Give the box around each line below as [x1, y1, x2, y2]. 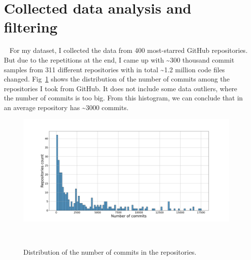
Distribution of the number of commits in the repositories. [23, 246, 197, 257]
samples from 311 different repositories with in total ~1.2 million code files [4, 64, 225, 74]
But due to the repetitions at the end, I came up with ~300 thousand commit [4, 54, 234, 65]
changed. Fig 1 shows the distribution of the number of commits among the [4, 74, 230, 84]
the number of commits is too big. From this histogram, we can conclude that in [4, 93, 243, 103]
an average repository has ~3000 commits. [4, 102, 129, 112]
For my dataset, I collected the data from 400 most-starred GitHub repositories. [9, 45, 248, 55]
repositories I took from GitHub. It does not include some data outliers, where [4, 83, 237, 93]
